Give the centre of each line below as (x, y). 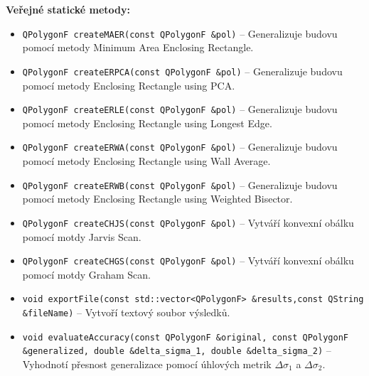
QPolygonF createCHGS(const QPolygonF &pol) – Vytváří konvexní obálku (188, 260)
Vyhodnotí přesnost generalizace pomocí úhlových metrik (147, 364)
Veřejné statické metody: (68, 9)
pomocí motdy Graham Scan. (87, 274)
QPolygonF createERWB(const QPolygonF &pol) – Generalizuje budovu (180, 184)
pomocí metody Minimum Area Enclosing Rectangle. (138, 47)
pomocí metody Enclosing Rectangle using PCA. (129, 85)
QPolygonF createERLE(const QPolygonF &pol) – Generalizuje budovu (180, 109)
